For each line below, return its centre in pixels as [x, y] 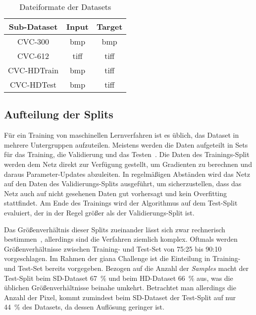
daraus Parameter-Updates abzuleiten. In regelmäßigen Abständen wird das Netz [127, 174]
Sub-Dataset [33, 26]
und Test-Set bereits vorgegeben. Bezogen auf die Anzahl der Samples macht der [126, 268]
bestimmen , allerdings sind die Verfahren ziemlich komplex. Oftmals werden [121, 239]
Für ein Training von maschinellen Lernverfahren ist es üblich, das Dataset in [122, 135]
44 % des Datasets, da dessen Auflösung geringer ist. [84, 307]
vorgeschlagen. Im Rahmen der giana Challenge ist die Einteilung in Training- [122, 258]
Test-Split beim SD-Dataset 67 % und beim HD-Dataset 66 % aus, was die [119, 278]
